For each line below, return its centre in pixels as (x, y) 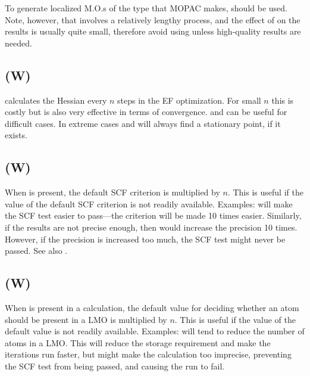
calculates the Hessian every (56, 100)
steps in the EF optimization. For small (189, 100)
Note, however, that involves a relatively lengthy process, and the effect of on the (153, 19)
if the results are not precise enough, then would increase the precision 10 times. (151, 227)
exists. (16, 135)
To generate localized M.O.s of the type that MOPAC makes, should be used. (146, 8)
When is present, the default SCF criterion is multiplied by (112, 192)
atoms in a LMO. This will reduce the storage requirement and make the (138, 342)
